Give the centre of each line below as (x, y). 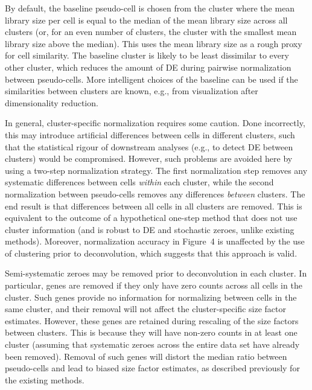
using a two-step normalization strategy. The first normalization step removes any (156, 170)
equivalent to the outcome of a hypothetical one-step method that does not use (151, 218)
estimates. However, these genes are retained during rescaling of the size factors (152, 320)
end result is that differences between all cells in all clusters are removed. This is (154, 206)
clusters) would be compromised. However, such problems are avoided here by (149, 158)
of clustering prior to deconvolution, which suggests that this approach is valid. (151, 253)
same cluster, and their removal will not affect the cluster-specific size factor (146, 309)
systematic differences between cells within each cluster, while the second (139, 182)
